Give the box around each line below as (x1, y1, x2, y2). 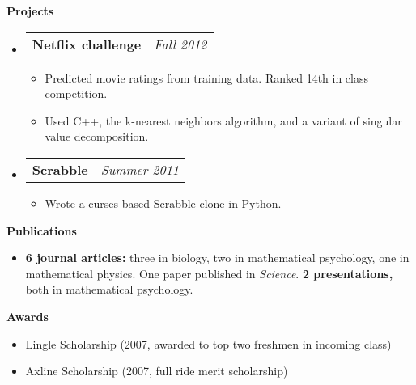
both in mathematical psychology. (25, 281, 193, 298)
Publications (6, 222, 77, 239)
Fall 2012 (154, 34, 207, 53)
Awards (6, 307, 49, 324)
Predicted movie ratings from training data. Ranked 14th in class (45, 69, 368, 86)
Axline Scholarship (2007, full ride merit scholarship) (25, 362, 288, 379)
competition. (45, 85, 108, 102)
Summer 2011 (100, 159, 180, 179)
